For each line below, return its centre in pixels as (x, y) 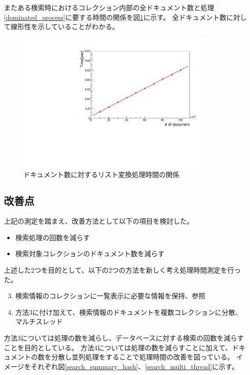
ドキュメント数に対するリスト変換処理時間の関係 (101, 174)
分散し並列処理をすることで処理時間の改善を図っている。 (142, 357)
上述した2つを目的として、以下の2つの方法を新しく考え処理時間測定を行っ (122, 270)
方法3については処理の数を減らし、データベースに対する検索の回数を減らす (124, 338)
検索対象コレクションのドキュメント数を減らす (90, 253)
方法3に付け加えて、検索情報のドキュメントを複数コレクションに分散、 (129, 312)
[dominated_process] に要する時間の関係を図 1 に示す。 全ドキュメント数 (115, 17)
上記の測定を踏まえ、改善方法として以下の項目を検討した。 (99, 221)
